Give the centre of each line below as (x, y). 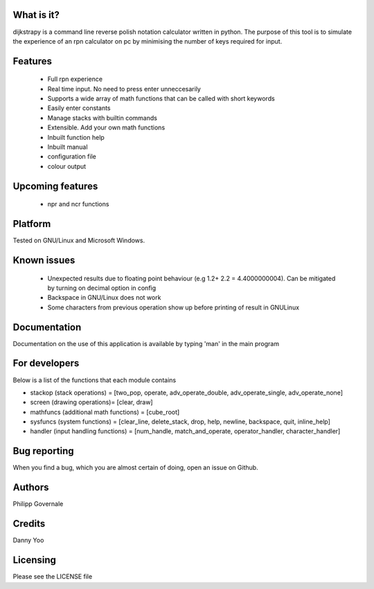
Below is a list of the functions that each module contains (95, 380)
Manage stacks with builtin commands (102, 118)
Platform (32, 224)
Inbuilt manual (68, 147)
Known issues (44, 260)
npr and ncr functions (78, 204)
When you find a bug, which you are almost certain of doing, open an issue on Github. (136, 468)
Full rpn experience (75, 79)
